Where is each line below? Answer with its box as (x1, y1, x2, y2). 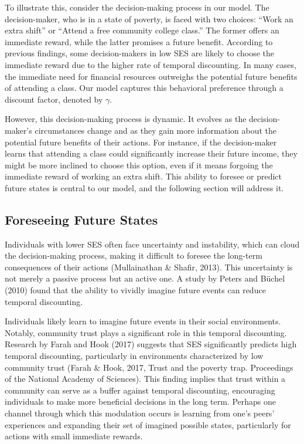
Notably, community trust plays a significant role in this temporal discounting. (5, 326, 287, 338)
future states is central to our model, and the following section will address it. (5, 181, 284, 194)
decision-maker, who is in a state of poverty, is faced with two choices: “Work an (5, 12, 293, 25)
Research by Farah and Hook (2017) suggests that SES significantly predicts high (5, 338, 297, 350)
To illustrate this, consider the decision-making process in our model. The (5, 1, 269, 13)
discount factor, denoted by (5, 93, 103, 105)
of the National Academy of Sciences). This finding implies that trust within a (5, 372, 286, 385)
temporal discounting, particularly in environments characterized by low (5, 350, 264, 362)
